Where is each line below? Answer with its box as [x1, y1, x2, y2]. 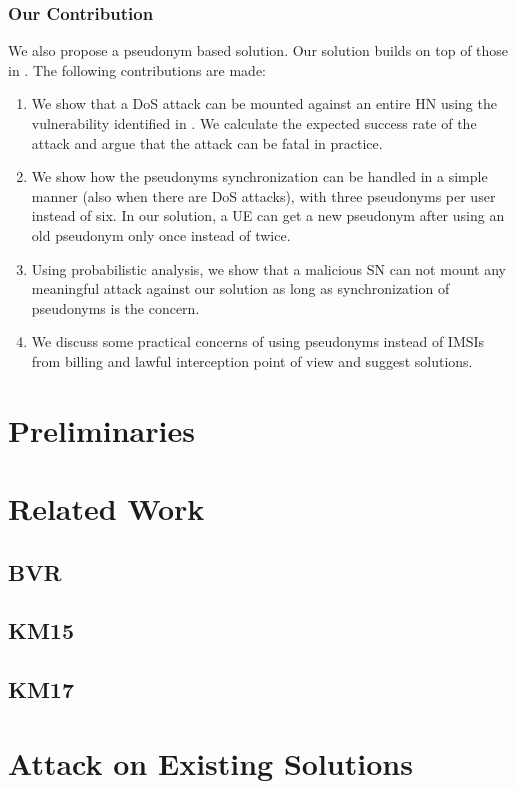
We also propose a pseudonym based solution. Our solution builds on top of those [8, 40, 509, 61]
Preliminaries [8, 409, 195, 450]
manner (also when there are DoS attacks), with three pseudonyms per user [31, 185, 496, 206]
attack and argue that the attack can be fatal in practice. [31, 132, 383, 153]
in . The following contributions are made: [8, 59, 267, 80]
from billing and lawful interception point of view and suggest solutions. [31, 350, 473, 371]
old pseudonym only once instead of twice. [31, 224, 291, 245]
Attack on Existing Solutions [8, 742, 413, 783]
